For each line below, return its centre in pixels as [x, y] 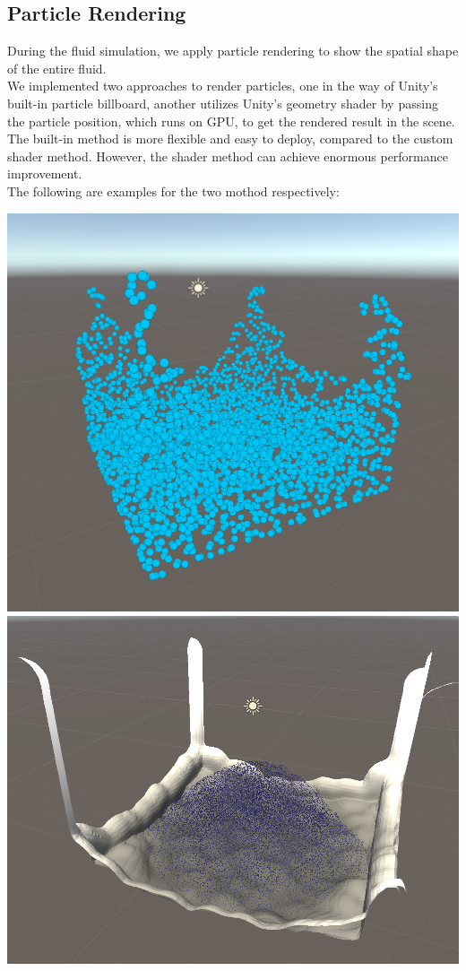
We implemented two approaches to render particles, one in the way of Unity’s [223, 86]
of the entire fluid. [57, 68]
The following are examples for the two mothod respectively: [173, 191]
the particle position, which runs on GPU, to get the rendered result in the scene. [231, 121]
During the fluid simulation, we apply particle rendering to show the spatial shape [233, 51]
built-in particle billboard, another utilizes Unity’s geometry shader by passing [223, 103]
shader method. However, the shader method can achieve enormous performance [228, 156]
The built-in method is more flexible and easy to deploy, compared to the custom [230, 139]
